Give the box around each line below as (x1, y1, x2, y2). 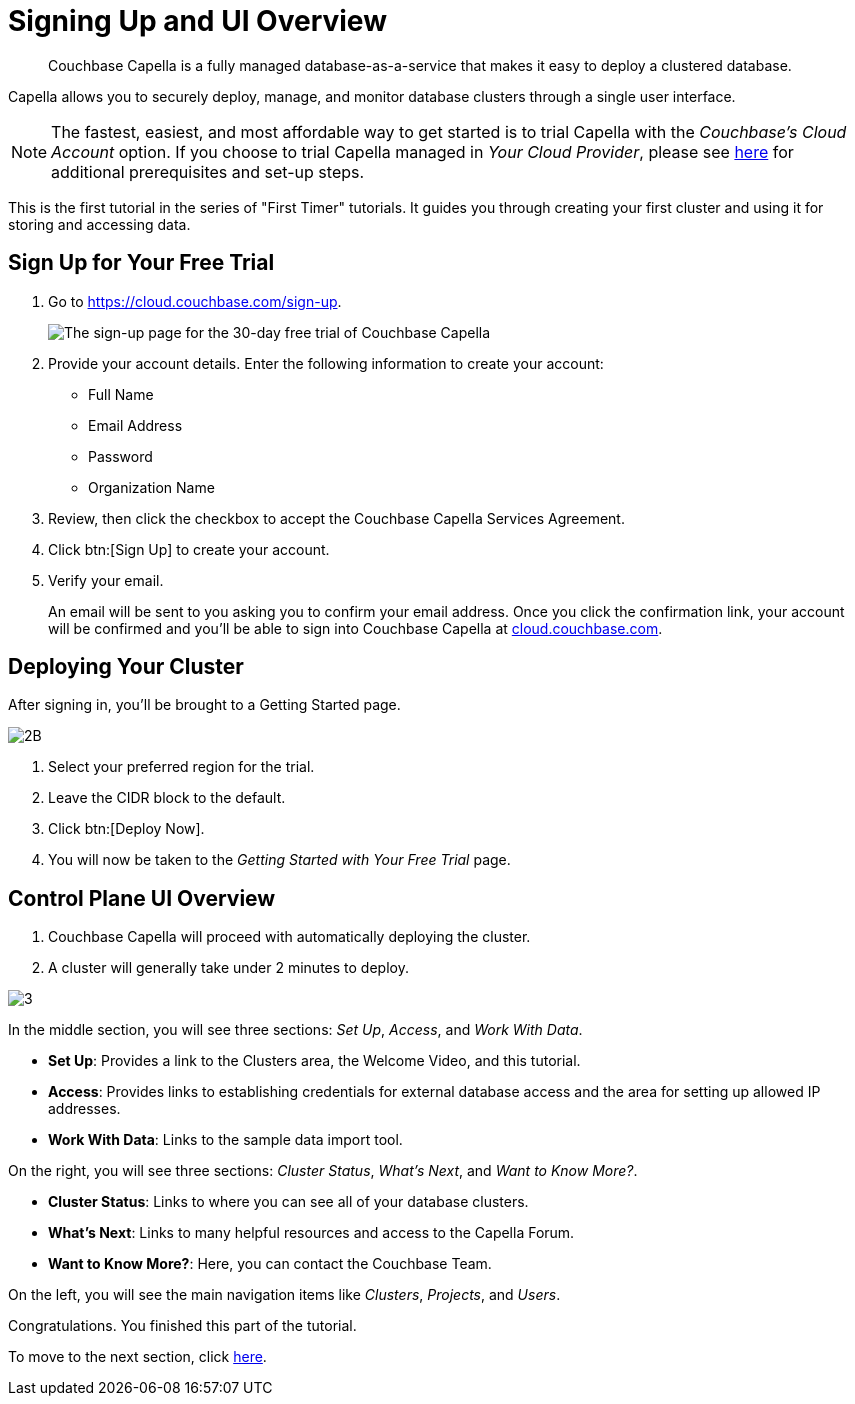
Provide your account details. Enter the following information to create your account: (48, 354, 604, 372)
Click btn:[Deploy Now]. (48, 820, 205, 838)
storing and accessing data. (8, 215, 191, 233)
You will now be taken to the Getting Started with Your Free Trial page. (48, 851, 511, 869)
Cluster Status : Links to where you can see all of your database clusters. (48, 1193, 529, 1211)
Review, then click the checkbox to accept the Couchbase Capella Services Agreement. (48, 509, 625, 527)
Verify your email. (48, 571, 164, 589)
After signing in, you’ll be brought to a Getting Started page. (8, 696, 401, 714)
